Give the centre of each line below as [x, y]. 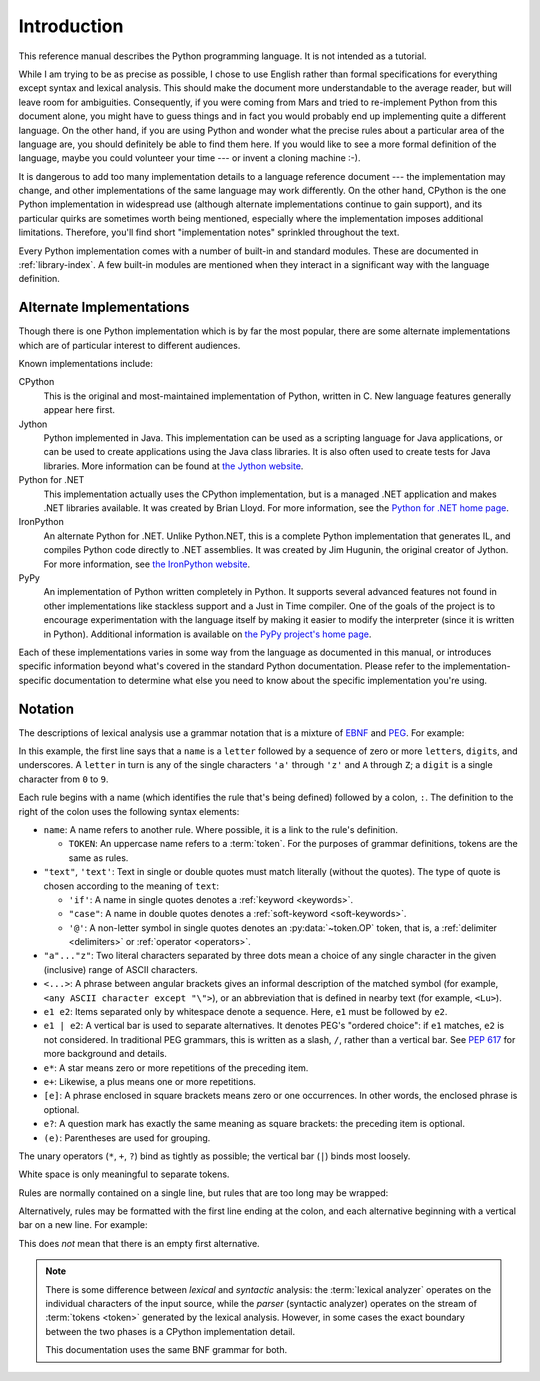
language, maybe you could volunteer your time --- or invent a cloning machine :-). [189, 158]
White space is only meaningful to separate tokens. [124, 1174]
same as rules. [98, 857]
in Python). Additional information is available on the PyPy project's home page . [207, 634]
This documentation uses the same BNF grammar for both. [166, 1350]
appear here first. [79, 410]
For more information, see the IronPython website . [147, 564]
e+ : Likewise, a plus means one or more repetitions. [150, 1081]
